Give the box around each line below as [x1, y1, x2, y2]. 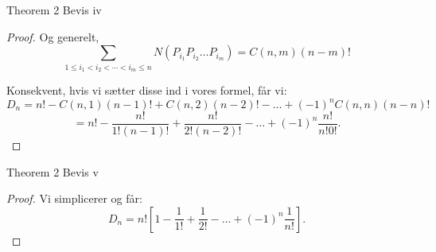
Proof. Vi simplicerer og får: [6, 190, 142, 207]
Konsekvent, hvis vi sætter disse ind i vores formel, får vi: [6, 81, 287, 98]
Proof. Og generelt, [6, 28, 99, 45]
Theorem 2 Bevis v [6, 163, 99, 180]
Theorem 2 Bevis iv [6, 2, 102, 17]
